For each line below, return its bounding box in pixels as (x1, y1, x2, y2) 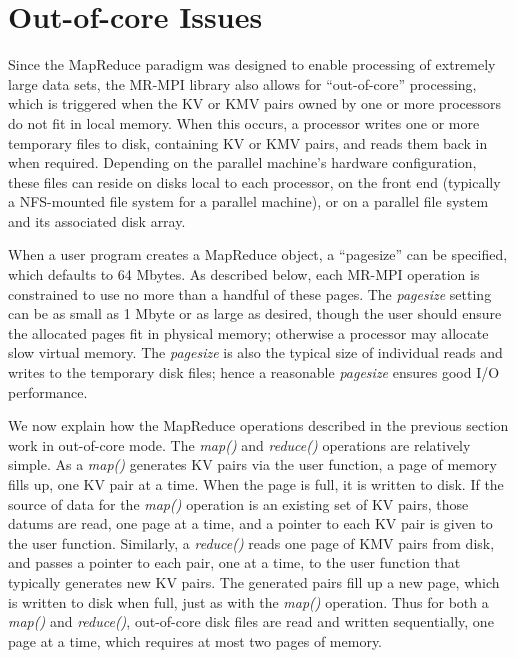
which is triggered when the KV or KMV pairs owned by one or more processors (8, 93, 501, 114)
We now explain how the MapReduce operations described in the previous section (8, 415, 509, 436)
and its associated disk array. (8, 210, 186, 231)
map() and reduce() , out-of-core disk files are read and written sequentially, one (8, 611, 494, 632)
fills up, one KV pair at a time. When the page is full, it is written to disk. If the (8, 474, 504, 494)
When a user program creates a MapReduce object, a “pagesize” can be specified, (8, 244, 508, 265)
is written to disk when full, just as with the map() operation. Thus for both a (8, 591, 489, 612)
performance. (8, 381, 88, 402)
